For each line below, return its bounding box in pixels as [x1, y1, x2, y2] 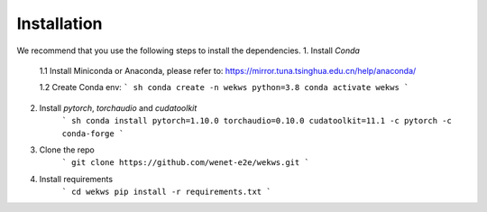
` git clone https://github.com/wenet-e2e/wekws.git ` [61, 158, 310, 168]
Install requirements [39, 173, 113, 184]
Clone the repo [39, 144, 95, 155]
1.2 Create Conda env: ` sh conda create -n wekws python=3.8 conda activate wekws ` [39, 82, 409, 93]
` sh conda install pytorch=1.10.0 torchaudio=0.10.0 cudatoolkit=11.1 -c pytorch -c [61, 115, 453, 126]
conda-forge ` [61, 128, 124, 139]
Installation [16, 14, 103, 33]
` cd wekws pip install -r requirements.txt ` [61, 187, 271, 198]
